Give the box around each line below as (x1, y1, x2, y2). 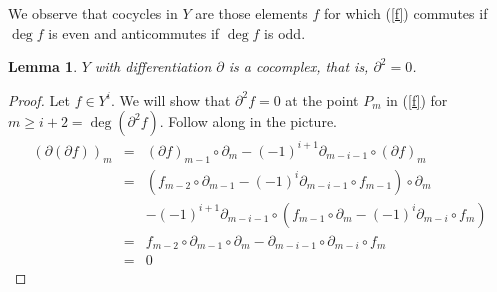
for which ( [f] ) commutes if (323, 3, 488, 23)
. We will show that (110, 89, 231, 110)
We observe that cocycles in (8, 3, 178, 23)
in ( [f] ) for (386, 89, 448, 110)
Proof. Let (8, 89, 70, 110)
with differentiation (94, 56, 212, 77)
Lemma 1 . (8, 56, 78, 77)
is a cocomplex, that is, (228, 56, 369, 77)
